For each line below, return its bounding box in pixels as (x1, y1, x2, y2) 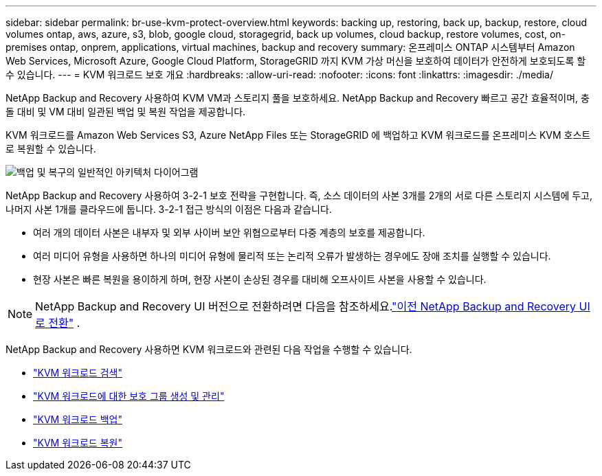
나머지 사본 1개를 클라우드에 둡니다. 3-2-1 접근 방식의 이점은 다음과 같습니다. (5, 203, 332, 215)
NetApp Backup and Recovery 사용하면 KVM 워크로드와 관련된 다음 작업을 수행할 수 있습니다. (5, 343, 412, 355)
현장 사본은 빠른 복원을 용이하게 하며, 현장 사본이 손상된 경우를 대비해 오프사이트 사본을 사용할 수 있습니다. (33, 273, 487, 285)
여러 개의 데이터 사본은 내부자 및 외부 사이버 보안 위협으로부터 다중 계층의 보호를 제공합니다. (33, 227, 425, 238)
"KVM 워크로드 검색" (33, 367, 122, 378)
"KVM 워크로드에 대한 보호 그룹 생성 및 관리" (33, 390, 225, 402)
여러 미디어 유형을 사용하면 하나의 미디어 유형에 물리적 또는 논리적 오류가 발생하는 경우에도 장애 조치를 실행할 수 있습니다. (33, 250, 551, 262)
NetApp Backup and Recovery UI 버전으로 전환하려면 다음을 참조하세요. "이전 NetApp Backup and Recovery (35, 299, 577, 313)
